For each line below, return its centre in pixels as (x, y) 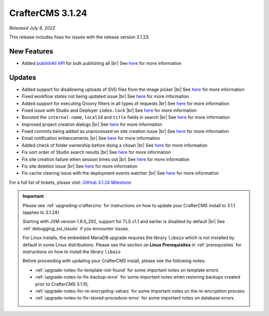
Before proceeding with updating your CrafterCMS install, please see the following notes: (114, 261)
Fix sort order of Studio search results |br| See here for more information (96, 152)
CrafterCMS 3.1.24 (48, 13)
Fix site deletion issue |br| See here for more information (80, 166)
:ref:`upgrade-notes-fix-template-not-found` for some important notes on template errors (127, 270)
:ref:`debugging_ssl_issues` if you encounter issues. (76, 228)
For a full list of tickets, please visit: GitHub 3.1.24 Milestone (70, 182)
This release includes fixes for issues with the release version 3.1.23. (79, 37)
